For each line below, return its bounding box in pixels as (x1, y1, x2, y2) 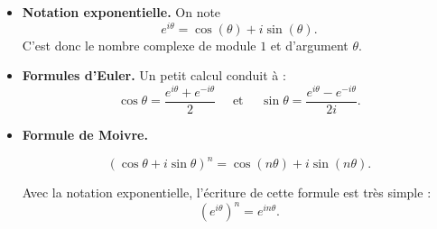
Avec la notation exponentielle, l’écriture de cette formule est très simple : (22, 183, 432, 202)
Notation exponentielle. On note (22, 3, 221, 21)
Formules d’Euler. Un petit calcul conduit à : (22, 66, 286, 85)
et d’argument (270, 35, 349, 54)
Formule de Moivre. (22, 125, 148, 143)
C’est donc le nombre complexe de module (22, 35, 256, 54)
